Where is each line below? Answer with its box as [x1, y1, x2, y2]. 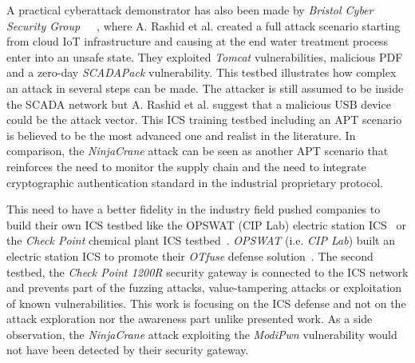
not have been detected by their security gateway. [6, 341, 249, 358]
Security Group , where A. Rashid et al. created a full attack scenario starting [6, 17, 401, 34]
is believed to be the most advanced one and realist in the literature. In [6, 126, 356, 143]
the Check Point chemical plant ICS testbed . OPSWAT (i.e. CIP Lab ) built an [6, 232, 395, 249]
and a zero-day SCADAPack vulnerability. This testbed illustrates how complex [6, 64, 397, 81]
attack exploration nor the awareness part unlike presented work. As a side [6, 310, 373, 327]
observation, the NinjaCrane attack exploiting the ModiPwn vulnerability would [6, 325, 397, 342]
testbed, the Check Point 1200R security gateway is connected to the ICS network [6, 263, 409, 280]
